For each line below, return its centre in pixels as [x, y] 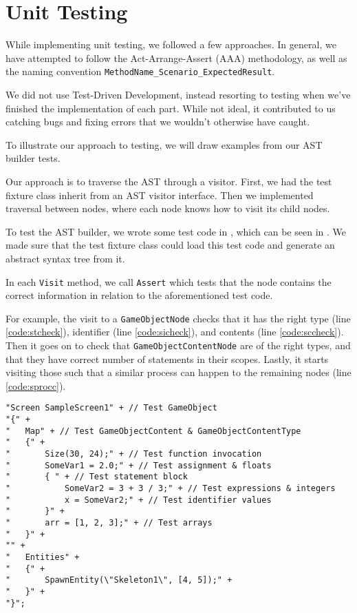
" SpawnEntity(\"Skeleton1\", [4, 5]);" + [119, 580]
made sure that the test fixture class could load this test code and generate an [170, 245]
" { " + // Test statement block [97, 477]
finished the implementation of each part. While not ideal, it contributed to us [171, 108]
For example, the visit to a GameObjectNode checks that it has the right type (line [178, 318]
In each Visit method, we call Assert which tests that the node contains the [169, 281]
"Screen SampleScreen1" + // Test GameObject [111, 408]
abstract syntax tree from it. [65, 258]
